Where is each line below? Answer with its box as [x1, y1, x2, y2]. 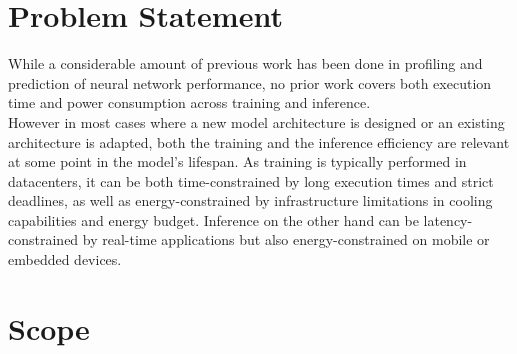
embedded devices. [8, 249, 122, 270]
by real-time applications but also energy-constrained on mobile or [82, 229, 490, 250]
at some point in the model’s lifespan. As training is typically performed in [8, 151, 467, 172]
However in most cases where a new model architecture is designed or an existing [8, 111, 505, 132]
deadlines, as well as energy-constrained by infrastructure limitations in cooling [8, 190, 493, 211]
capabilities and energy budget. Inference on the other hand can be [8, 209, 419, 230]
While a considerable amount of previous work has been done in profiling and [8, 53, 483, 74]
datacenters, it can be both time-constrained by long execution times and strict [8, 170, 494, 191]
